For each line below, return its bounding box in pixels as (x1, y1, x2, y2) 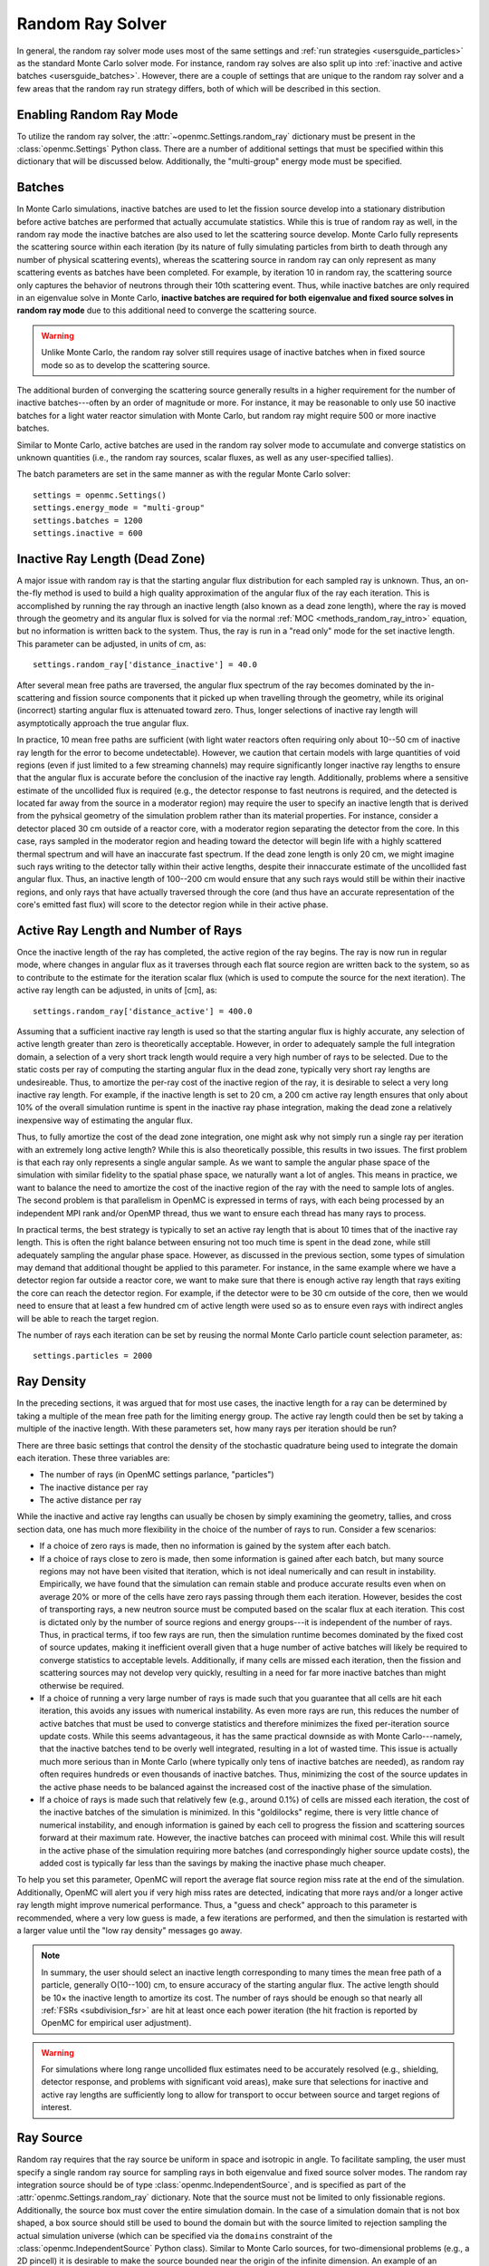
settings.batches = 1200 (33, 515, 143, 526)
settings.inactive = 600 (33, 528, 143, 538)
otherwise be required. (39, 1680, 125, 1690)
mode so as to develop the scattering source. (41, 359, 210, 371)
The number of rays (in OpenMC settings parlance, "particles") (39, 1469, 275, 1480)
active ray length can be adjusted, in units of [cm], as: (16, 984, 217, 996)
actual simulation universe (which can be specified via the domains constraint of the (16, 2230, 333, 2241)
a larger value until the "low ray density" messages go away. (16, 1924, 243, 1935)
